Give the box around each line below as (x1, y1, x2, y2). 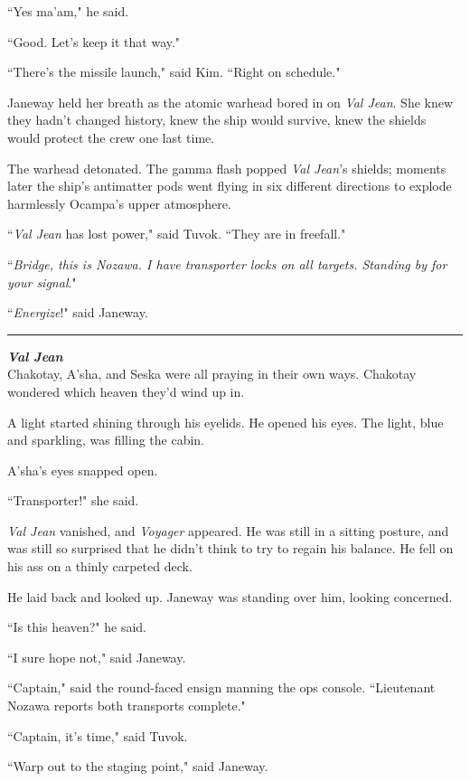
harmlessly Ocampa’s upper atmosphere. (7, 193, 231, 212)
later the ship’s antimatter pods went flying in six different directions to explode (7, 176, 452, 195)
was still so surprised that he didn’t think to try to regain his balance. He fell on (7, 539, 454, 558)
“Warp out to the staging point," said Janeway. (7, 757, 268, 776)
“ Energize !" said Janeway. (7, 303, 148, 322)
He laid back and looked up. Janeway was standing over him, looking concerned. (7, 587, 453, 606)
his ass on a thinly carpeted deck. (7, 557, 193, 576)
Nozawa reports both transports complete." (7, 696, 246, 715)
